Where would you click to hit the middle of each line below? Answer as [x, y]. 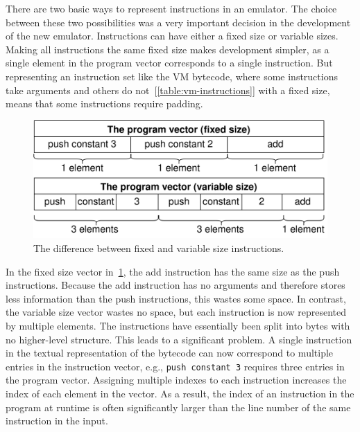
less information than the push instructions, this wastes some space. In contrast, [176, 298]
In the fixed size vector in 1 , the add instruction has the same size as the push [173, 271]
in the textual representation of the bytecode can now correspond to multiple [170, 353]
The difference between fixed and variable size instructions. [159, 247]
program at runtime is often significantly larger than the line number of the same [178, 407]
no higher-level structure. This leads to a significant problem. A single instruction [179, 339]
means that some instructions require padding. [104, 103]
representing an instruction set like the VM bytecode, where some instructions [172, 76]
